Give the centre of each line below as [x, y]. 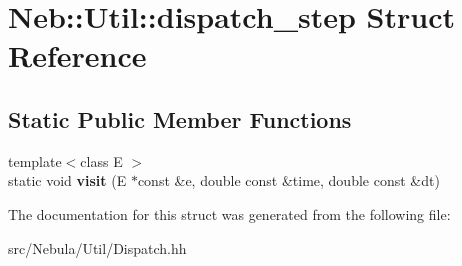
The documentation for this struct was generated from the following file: [229, 213]
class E [101, 160]
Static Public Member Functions [180, 118]
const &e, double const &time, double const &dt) [288, 180]
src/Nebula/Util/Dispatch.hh [97, 247]
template [35, 160]
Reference [77, 55]
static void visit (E [67, 180]
